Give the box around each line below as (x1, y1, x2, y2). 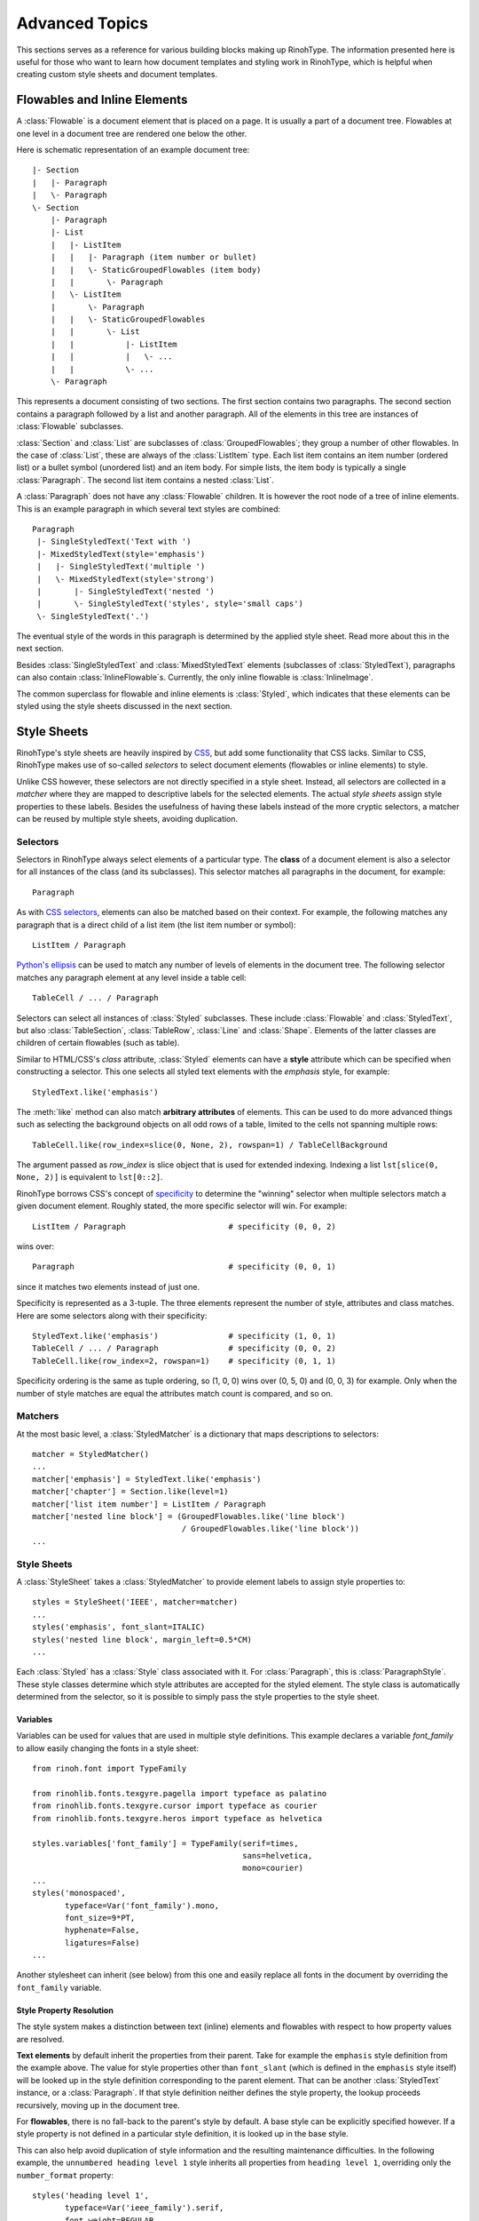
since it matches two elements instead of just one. (16, 1281, 200, 1292)
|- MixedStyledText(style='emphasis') (36, 549, 206, 559)
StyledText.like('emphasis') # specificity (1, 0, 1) (32, 1331, 336, 1341)
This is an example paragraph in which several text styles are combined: (16, 503, 281, 514)
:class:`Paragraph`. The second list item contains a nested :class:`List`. (16, 474, 274, 485)
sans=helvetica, (242, 1851, 313, 1860)
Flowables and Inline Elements (16, 92, 188, 107)
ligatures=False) (65, 1938, 140, 1947)
